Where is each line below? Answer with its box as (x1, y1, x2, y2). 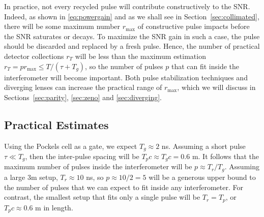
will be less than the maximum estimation (75, 50, 206, 61)
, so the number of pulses (85, 60, 163, 71)
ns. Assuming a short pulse (161, 140, 246, 151)
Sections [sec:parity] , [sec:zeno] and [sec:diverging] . (4, 91, 162, 102)
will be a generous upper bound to (149, 171, 256, 182)
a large (4, 171, 25, 182)
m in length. (35, 202, 73, 212)
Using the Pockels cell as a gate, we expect (4, 140, 137, 151)
